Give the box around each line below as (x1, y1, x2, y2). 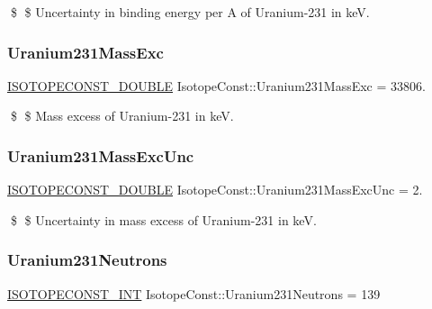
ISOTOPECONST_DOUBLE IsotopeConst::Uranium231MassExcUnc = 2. (7, 180, 423, 199)
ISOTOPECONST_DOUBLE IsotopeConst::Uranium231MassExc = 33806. (7, 76, 426, 95)
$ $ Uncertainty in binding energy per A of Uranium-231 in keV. (10, 3, 370, 21)
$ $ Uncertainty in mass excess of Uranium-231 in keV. (10, 210, 317, 229)
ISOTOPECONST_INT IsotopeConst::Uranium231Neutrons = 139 (7, 284, 381, 303)
